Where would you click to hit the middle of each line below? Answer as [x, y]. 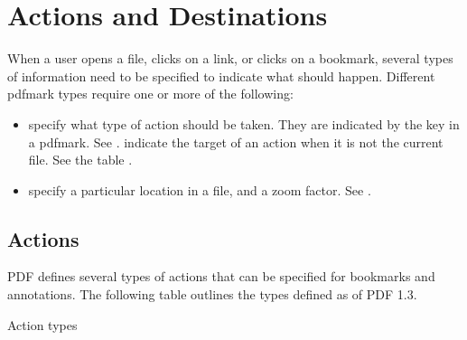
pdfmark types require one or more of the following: [150, 94]
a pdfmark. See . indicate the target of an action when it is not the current [236, 142]
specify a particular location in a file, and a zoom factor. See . [200, 189]
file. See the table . [80, 160]
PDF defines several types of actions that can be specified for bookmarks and [221, 276]
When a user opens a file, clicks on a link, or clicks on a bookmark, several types [230, 58]
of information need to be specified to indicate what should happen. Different [221, 76]
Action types [42, 324]
